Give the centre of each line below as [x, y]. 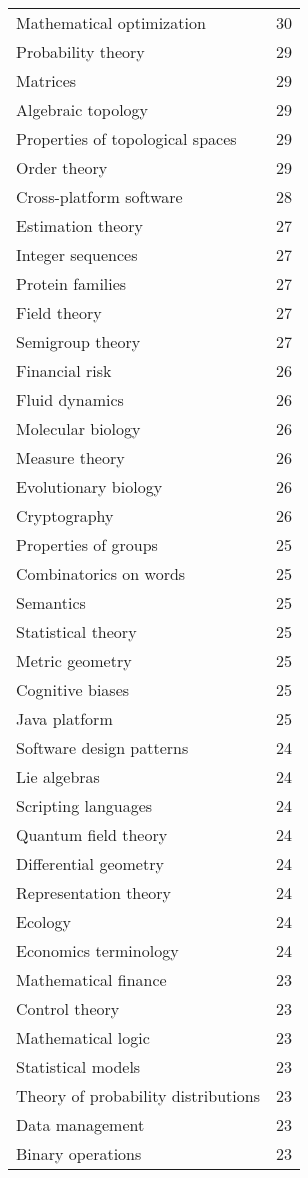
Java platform [64, 718]
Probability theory [80, 51]
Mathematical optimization [111, 22]
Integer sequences [77, 254]
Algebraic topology [82, 109]
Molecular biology [78, 428]
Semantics [51, 602]
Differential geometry [90, 863]
